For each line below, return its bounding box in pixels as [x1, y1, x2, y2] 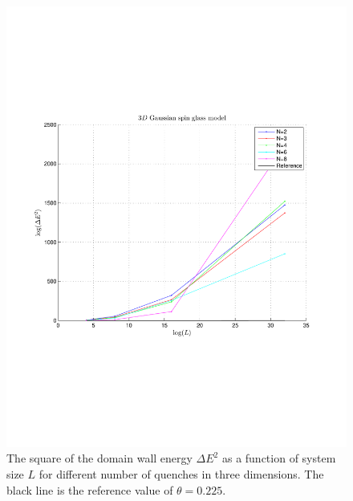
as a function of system [221, 450, 336, 466]
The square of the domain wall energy [6, 450, 193, 466]
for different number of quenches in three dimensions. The [39, 466, 324, 483]
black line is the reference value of [6, 481, 173, 498]
